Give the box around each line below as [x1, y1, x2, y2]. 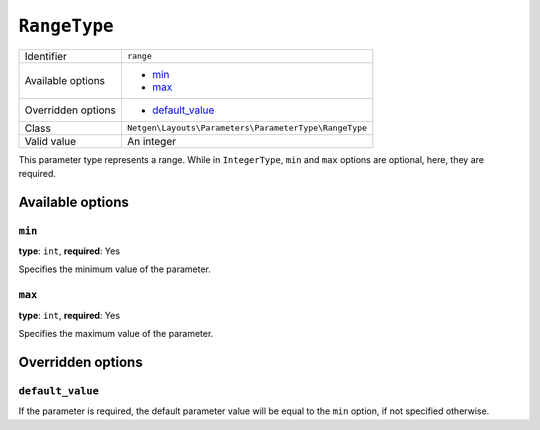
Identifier [24, 49, 67, 63]
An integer [126, 134, 177, 148]
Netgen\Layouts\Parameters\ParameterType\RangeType [126, 123, 368, 134]
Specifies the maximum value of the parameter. [18, 328, 214, 340]
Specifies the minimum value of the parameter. [18, 263, 212, 275]
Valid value [24, 134, 77, 148]
